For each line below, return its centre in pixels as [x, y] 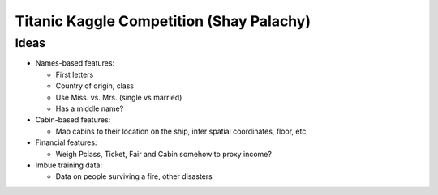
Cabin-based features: [73, 120]
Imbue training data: [69, 165]
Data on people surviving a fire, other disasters [134, 176]
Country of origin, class [94, 86]
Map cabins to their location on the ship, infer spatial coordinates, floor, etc [181, 131]
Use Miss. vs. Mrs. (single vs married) [119, 97]
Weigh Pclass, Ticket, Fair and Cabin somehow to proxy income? [163, 154]
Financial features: [66, 142]
